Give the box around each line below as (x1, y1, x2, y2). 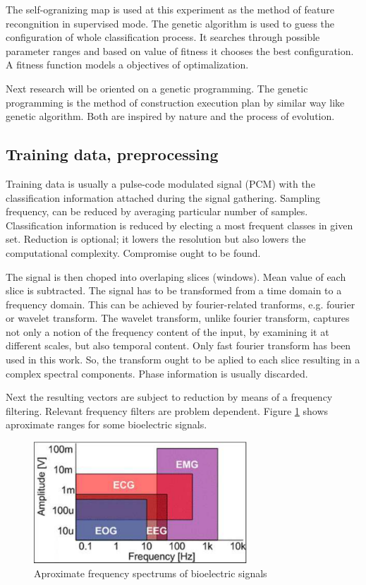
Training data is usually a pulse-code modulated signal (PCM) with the (6, 176, 315, 191)
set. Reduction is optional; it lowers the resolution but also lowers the (6, 231, 306, 246)
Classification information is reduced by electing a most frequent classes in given (6, 217, 353, 232)
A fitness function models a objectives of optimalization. (6, 57, 249, 72)
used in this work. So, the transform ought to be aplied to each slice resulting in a (6, 352, 360, 367)
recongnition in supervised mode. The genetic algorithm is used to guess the (6, 16, 335, 30)
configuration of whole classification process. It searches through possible (6, 30, 320, 44)
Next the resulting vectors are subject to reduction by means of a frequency (6, 390, 333, 404)
